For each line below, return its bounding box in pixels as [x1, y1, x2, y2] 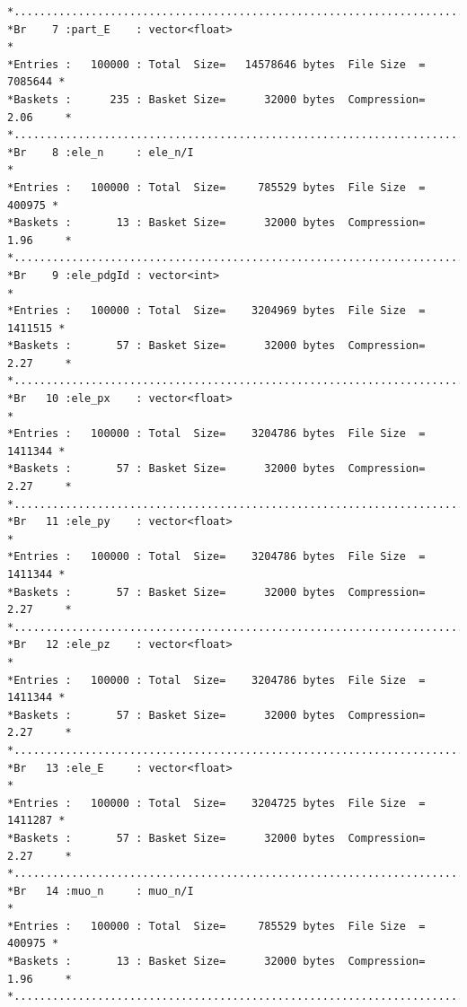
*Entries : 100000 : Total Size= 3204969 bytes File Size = [7, 304, 426, 318]
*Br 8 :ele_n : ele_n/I [7, 145, 194, 159]
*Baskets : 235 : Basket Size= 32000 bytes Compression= [7, 92, 426, 106]
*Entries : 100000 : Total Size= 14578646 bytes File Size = [7, 57, 426, 71]
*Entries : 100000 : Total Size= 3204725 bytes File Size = [7, 796, 426, 810]
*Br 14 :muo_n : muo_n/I [7, 884, 194, 898]
